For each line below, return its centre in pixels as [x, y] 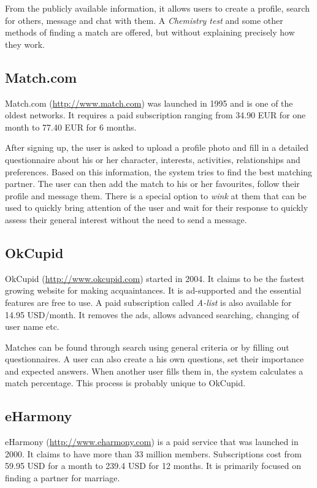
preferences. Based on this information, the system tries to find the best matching [158, 171]
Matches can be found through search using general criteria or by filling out [147, 347]
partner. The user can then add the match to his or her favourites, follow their [152, 184]
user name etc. [32, 326]
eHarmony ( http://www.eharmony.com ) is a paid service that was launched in [152, 442]
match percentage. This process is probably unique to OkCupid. [125, 383]
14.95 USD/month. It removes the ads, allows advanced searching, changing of [152, 314]
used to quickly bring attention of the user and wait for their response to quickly [157, 208]
